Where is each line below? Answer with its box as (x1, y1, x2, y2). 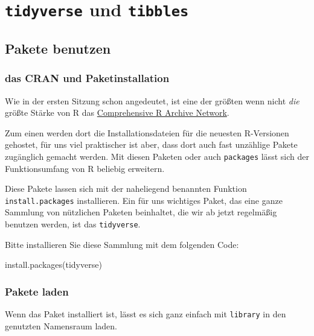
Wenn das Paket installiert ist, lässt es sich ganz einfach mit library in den (5, 308, 286, 320)
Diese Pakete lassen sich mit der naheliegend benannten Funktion (5, 182, 247, 195)
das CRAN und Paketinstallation (5, 71, 170, 86)
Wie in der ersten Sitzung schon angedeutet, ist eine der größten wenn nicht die (5, 94, 300, 107)
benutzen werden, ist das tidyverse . (5, 217, 141, 230)
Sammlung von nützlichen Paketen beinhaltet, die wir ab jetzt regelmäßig (5, 206, 277, 218)
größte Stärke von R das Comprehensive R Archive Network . (5, 106, 229, 119)
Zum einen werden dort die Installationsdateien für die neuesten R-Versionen (5, 126, 289, 139)
